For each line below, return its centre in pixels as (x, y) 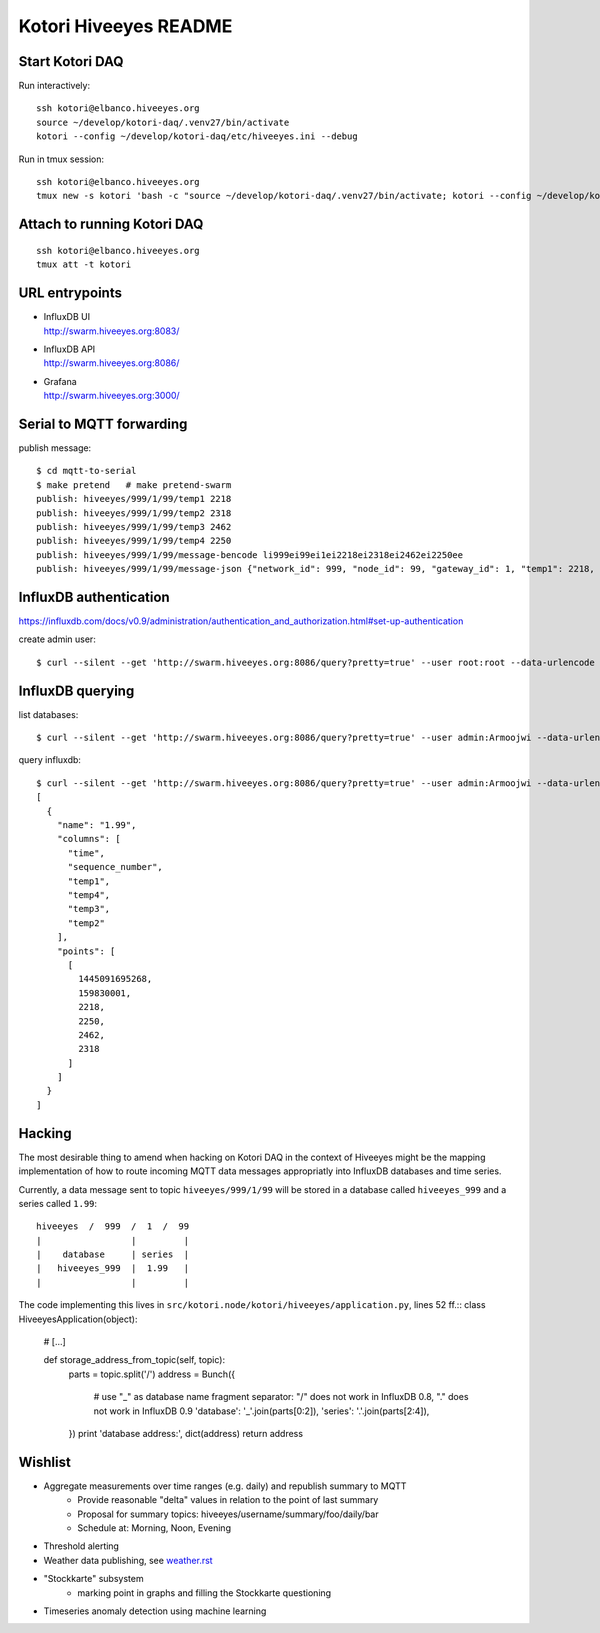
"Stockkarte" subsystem (93, 1579)
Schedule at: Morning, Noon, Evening (154, 1528)
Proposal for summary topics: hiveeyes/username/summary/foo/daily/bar (228, 1514)
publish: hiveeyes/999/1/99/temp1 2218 (134, 499)
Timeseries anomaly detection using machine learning (155, 1611)
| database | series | (113, 1254)
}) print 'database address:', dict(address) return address (186, 1433)
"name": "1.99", (96, 825)
